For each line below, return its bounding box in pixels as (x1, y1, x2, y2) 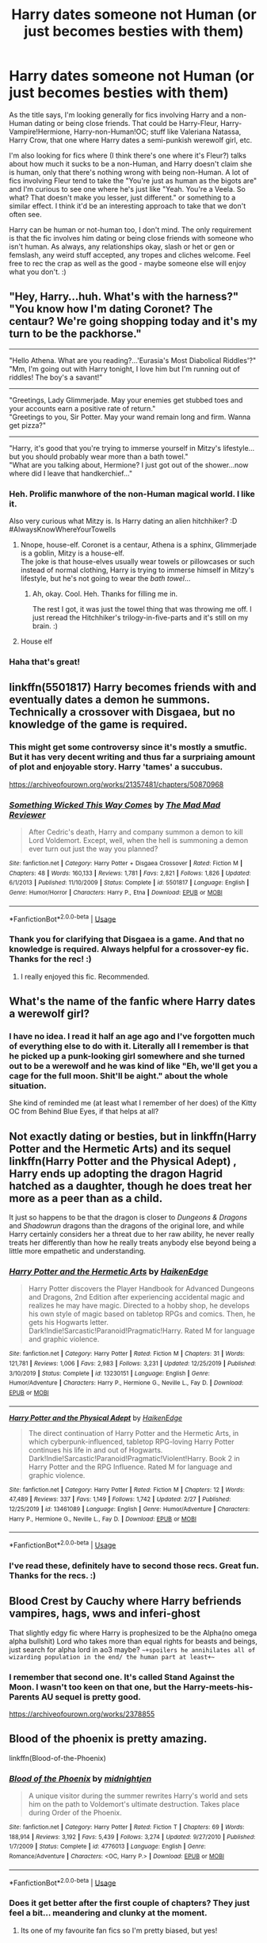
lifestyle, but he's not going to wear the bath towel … (20, 574, 191, 583)
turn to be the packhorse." (9, 327, 142, 341)
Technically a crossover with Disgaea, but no (9, 705, 236, 719)
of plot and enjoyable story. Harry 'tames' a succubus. (9, 762, 223, 773)
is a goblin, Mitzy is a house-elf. (20, 548, 125, 558)
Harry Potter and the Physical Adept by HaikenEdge (9, 1413, 183, 1422)
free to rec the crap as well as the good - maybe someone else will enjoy (9, 258, 246, 268)
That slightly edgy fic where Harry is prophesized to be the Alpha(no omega (9, 1628, 257, 1637)
